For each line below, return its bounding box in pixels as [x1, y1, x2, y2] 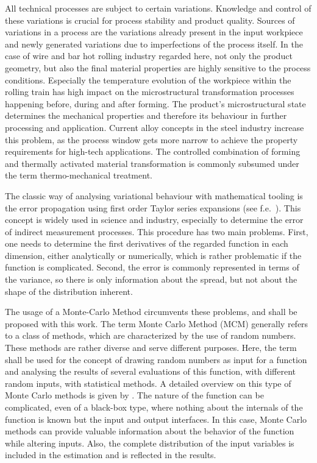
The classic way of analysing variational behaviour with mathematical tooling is [5, 189, 303, 202]
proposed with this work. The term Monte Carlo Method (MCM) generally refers [5, 317, 308, 330]
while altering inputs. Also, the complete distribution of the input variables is [5, 436, 294, 449]
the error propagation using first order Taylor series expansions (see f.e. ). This [5, 201, 301, 214]
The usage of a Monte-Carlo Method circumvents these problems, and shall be [5, 305, 297, 318]
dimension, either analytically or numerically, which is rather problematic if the [5, 249, 302, 261]
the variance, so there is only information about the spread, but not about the [5, 273, 297, 286]
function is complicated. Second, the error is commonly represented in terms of [5, 261, 299, 274]
